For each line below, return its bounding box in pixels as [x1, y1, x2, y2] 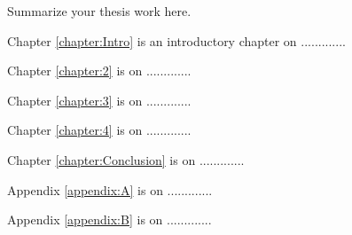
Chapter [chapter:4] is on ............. [7, 121, 192, 139]
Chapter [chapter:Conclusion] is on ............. [7, 150, 245, 168]
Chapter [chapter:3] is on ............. [7, 90, 192, 109]
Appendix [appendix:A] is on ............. [7, 180, 213, 199]
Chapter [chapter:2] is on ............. [7, 61, 192, 80]
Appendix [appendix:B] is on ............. [7, 210, 212, 229]
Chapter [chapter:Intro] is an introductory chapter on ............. [7, 31, 346, 50]
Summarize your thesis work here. [7, 2, 192, 20]
